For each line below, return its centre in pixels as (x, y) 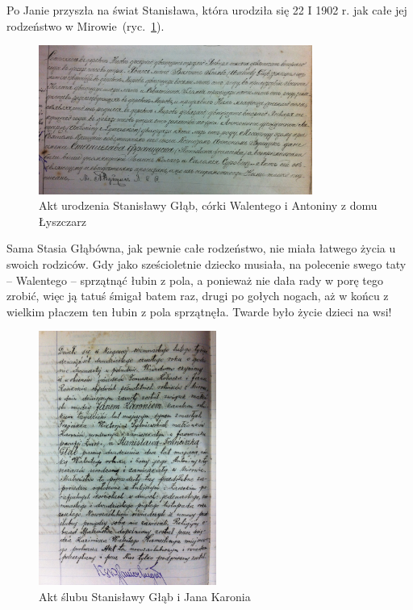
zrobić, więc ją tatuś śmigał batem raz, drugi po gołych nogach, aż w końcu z (198, 296)
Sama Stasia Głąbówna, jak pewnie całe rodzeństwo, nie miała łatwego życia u (201, 248)
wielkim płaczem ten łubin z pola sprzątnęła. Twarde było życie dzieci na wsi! (199, 311)
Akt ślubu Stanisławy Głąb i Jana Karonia (145, 596)
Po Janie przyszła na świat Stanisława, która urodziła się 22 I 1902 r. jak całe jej (207, 10)
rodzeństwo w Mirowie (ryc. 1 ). (86, 25)
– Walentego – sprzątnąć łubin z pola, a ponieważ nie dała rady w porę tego (195, 280)
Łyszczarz (63, 221)
